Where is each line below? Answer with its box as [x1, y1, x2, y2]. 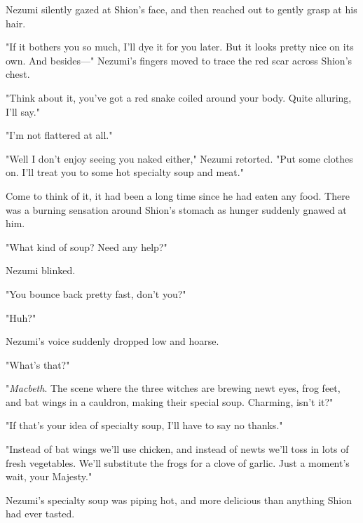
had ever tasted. [6, 506, 75, 521]
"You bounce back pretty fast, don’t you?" [6, 286, 186, 301]
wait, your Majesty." [6, 469, 93, 484]
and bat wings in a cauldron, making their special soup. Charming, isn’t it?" [6, 394, 334, 409]
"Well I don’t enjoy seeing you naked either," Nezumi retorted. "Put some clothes [6, 151, 353, 165]
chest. [6, 67, 30, 81]
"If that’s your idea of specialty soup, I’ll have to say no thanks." [6, 418, 283, 433]
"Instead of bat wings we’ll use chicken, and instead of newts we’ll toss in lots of [6, 442, 349, 456]
